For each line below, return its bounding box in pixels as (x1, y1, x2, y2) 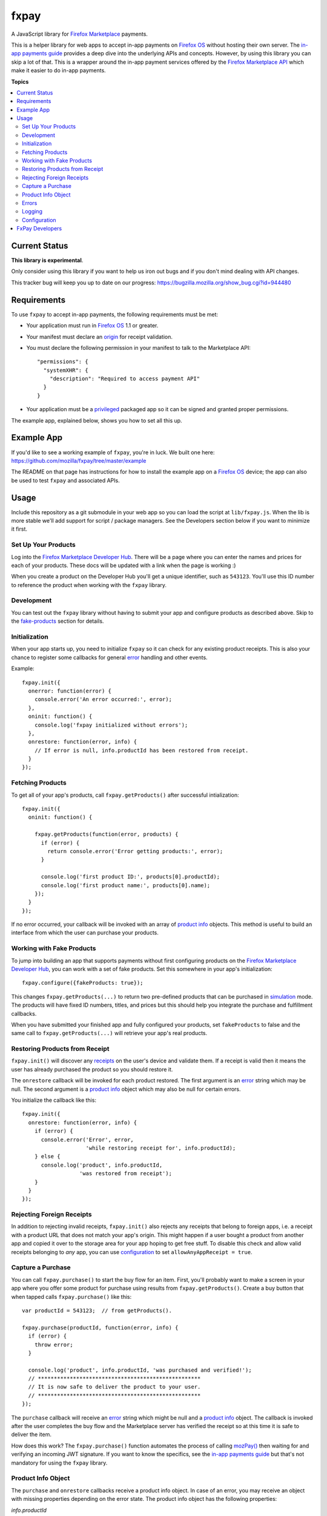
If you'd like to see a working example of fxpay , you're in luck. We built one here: (11, 449, 215, 456)
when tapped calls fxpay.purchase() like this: (11, 1293, 132, 1300)
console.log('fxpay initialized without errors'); (34, 722, 188, 728)
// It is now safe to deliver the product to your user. (28, 1383, 201, 1390)
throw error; (34, 1341, 73, 1348)
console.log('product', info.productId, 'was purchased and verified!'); (28, 1366, 252, 1373)
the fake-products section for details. (11, 617, 104, 625)
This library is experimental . (11, 257, 84, 264)
